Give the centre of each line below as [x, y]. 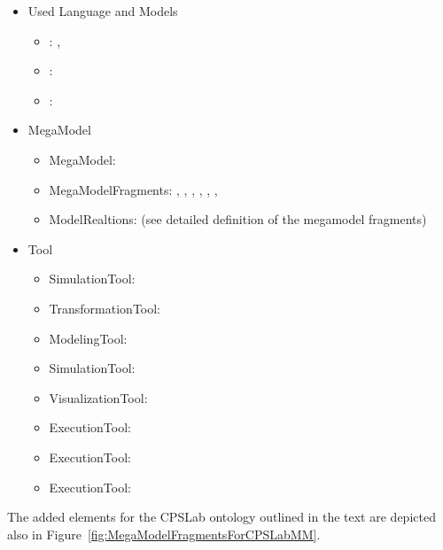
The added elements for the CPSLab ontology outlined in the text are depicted [221, 517]
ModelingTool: [88, 338]
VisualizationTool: [98, 397]
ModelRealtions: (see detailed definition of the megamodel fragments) [238, 219]
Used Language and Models [103, 11]
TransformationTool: [105, 308]
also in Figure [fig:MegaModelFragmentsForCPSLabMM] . [164, 534]
